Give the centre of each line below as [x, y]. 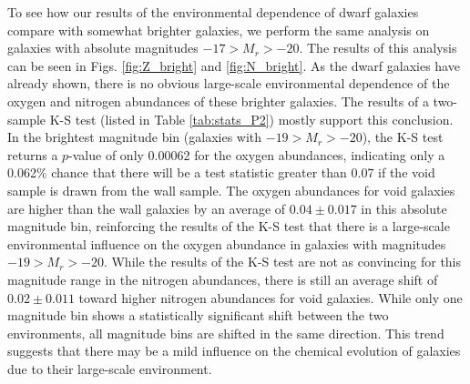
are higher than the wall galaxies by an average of [147, 208]
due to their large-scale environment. [110, 368]
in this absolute [404, 208]
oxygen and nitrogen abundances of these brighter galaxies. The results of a [218, 101]
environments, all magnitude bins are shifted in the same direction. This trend [226, 333]
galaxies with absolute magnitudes [103, 48]
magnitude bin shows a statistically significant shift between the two [198, 315]
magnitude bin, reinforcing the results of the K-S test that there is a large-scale [229, 226]
